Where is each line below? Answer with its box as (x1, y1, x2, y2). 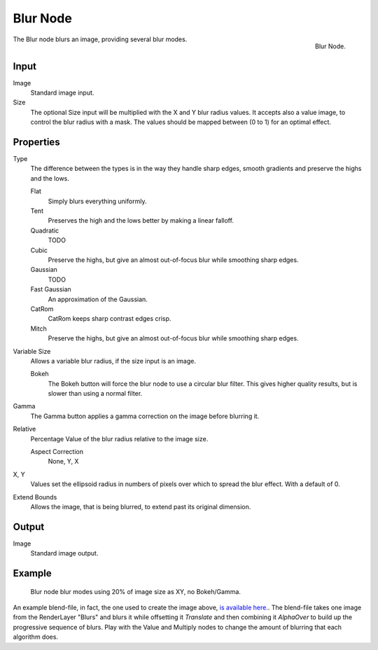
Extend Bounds (13, 492, 57, 501)
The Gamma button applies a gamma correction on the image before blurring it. (30, 412, 260, 420)
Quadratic (30, 226, 59, 235)
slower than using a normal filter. (48, 389, 143, 398)
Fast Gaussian (30, 285, 71, 293)
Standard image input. (30, 88, 94, 97)
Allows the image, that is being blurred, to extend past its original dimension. (30, 502, 251, 511)
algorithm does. (13, 632, 59, 641)
